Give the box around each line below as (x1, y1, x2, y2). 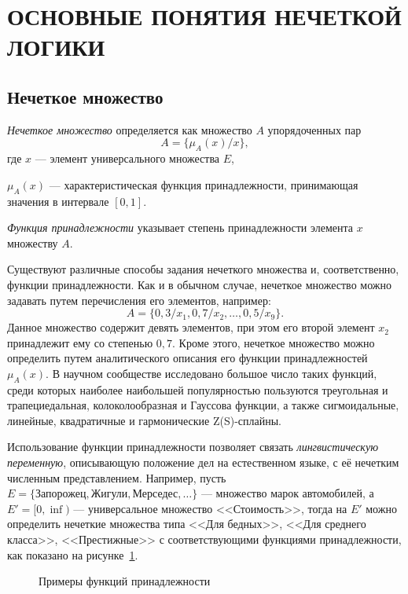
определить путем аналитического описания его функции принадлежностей (7, 350, 368, 366)
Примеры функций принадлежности (39, 573, 211, 589)
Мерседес (132, 489, 178, 500)
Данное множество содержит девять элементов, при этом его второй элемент (7, 319, 375, 335)
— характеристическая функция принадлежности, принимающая (49, 176, 358, 192)
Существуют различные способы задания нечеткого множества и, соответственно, (7, 261, 399, 277)
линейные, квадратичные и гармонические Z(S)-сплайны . (7, 412, 282, 428)
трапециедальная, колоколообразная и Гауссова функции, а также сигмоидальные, (7, 397, 399, 413)
